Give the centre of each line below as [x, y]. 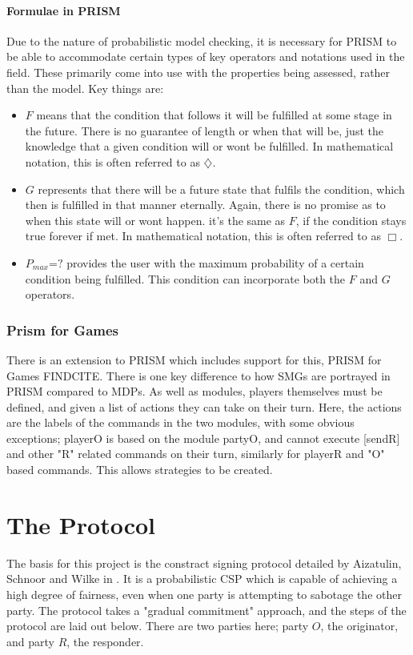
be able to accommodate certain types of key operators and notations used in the [206, 56]
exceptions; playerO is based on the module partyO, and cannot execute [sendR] [203, 438]
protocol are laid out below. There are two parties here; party [158, 626]
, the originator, [359, 626]
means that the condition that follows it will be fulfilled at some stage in [214, 115]
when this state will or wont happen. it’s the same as [155, 220]
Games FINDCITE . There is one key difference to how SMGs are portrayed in [198, 375]
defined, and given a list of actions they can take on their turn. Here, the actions [204, 406]
